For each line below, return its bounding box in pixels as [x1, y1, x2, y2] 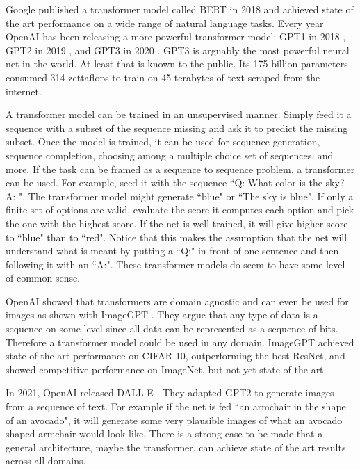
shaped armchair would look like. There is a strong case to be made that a [6, 426, 323, 441]
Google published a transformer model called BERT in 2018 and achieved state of [6, 2, 354, 16]
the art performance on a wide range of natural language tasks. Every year [6, 15, 324, 30]
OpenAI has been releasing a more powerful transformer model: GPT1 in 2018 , [6, 29, 346, 44]
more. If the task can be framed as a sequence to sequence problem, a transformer [6, 161, 355, 176]
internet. [6, 83, 42, 98]
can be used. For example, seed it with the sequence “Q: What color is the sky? [6, 175, 345, 190]
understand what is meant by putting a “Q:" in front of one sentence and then [6, 243, 339, 258]
